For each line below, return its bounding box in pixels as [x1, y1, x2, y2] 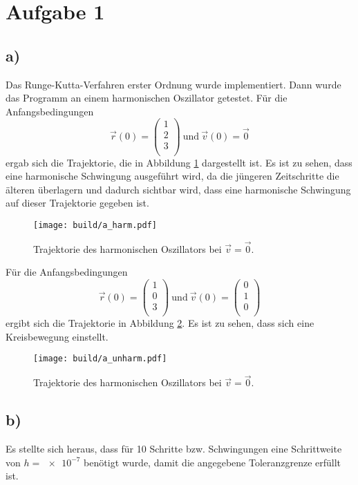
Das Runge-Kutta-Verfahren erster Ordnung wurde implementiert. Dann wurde [6, 77, 341, 91]
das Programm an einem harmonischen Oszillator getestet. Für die [6, 91, 288, 105]
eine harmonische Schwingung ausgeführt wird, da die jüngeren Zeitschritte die [6, 169, 339, 183]
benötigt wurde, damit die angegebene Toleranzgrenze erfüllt [84, 455, 341, 469]
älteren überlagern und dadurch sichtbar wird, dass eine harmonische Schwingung [6, 182, 351, 196]
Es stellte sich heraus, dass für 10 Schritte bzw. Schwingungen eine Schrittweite [6, 441, 342, 456]
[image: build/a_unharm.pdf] [33, 354, 167, 364]
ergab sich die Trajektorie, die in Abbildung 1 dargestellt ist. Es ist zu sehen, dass [6, 155, 352, 169]
